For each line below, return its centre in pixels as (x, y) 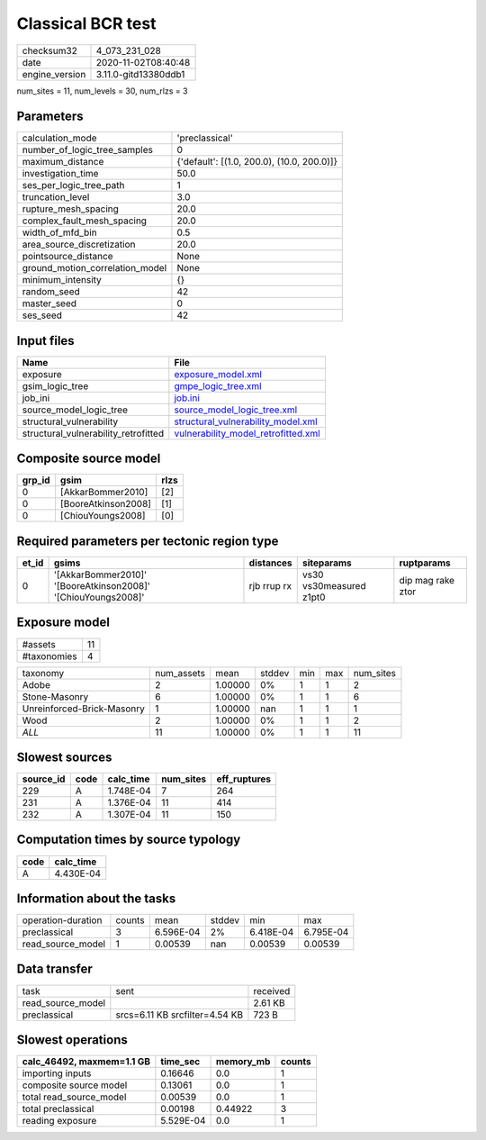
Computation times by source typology (129, 840)
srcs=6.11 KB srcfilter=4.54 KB (179, 1015)
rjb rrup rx (270, 586)
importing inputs (57, 1073)
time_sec (180, 1062)
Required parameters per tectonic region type (148, 541)
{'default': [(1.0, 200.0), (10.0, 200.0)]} (257, 162)
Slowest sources (64, 757)
